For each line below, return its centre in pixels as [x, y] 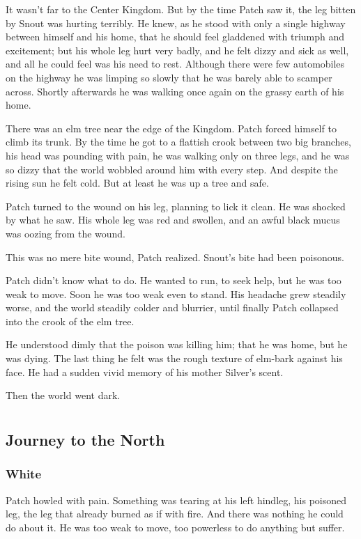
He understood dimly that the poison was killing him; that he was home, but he [177, 344]
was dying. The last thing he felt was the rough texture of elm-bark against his [174, 358]
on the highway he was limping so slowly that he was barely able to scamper [169, 77]
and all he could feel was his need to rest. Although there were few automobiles [175, 64]
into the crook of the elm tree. [70, 321]
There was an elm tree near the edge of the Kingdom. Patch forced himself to [171, 128]
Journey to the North [85, 440]
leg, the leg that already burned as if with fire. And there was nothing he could [175, 514]
